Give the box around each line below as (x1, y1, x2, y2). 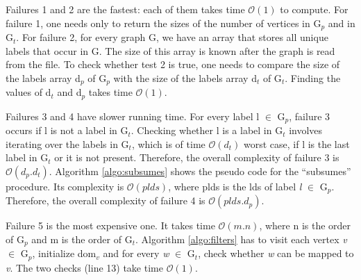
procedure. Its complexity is (6, 179, 124, 193)
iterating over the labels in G (6, 136, 129, 151)
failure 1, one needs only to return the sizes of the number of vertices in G (6, 15, 321, 30)
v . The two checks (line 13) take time (6, 260, 163, 274)
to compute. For (280, 2, 349, 16)
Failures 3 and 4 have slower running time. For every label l (6, 108, 260, 123)
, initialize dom (32, 246, 96, 261)
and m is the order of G (31, 232, 133, 247)
